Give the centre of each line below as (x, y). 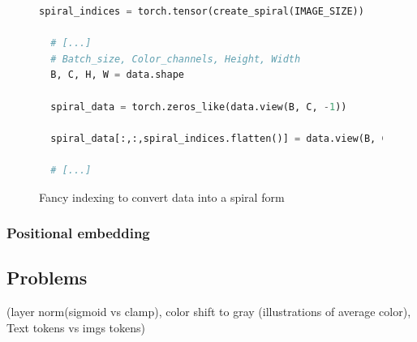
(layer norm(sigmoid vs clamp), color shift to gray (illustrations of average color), (209, 312)
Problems (47, 278)
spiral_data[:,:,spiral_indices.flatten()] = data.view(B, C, (222, 138)
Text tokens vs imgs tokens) (76, 327)
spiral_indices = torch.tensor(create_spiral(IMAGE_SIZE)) (202, 11)
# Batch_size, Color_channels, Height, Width (176, 59)
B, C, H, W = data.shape (117, 75)
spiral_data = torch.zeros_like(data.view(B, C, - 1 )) (199, 107)
